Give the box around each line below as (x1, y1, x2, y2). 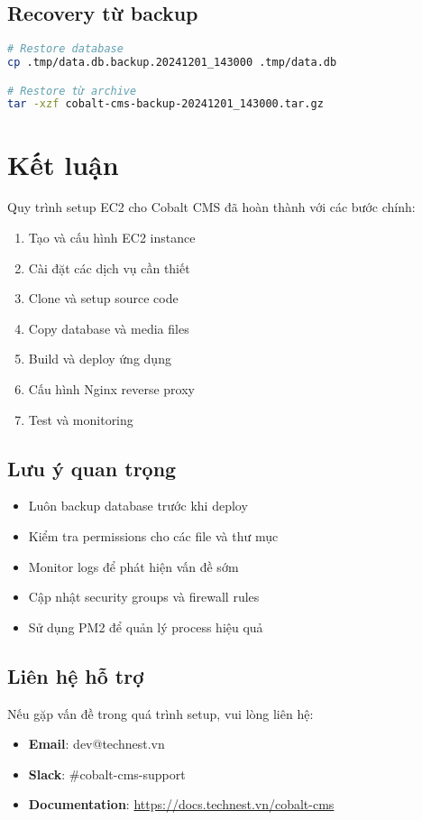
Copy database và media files (28, 318, 189, 337)
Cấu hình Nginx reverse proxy (28, 380, 195, 399)
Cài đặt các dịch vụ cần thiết (28, 258, 190, 277)
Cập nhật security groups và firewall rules (28, 587, 260, 606)
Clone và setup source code (28, 289, 179, 308)
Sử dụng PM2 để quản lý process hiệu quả (28, 617, 263, 636)
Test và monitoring (28, 410, 133, 428)
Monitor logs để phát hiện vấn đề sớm (28, 557, 239, 576)
